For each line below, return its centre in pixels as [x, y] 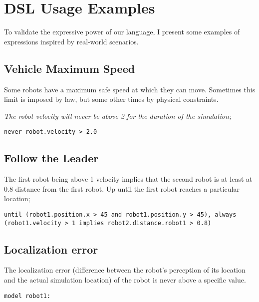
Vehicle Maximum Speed [70, 68]
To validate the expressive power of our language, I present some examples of [122, 32]
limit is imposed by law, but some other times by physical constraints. [111, 99]
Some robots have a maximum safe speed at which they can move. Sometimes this [130, 89]
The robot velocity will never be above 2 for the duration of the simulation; [118, 116]
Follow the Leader [51, 158]
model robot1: [27, 296]
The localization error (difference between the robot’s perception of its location [125, 270]
